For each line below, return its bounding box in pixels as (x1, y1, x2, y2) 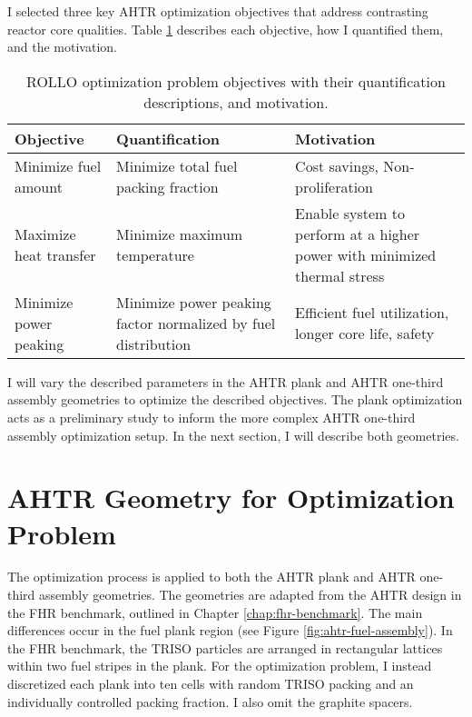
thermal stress (295, 264, 385, 286)
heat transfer (15, 244, 96, 265)
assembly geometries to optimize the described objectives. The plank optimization (7, 390, 463, 409)
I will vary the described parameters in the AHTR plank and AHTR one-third (7, 372, 444, 391)
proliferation (295, 175, 373, 197)
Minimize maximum (116, 223, 243, 244)
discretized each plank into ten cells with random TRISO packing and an (7, 674, 414, 693)
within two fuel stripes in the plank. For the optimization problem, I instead (7, 656, 432, 675)
